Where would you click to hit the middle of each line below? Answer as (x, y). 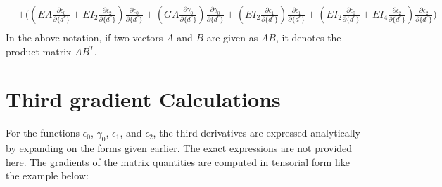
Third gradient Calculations (143, 99)
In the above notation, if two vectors (84, 37)
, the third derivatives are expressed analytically (257, 133)
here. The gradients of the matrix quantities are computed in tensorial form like (178, 161)
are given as (232, 37)
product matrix (39, 51)
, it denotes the (308, 37)
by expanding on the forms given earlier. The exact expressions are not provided (179, 148)
